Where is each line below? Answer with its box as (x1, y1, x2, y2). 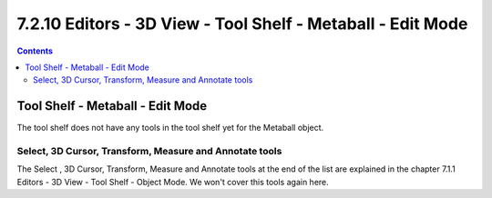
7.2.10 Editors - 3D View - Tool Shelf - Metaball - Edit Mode (16, 14, 468, 34)
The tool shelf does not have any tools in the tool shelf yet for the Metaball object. (16, 123, 324, 134)
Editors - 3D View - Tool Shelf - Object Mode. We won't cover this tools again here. (16, 176, 330, 187)
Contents (16, 45, 54, 56)
